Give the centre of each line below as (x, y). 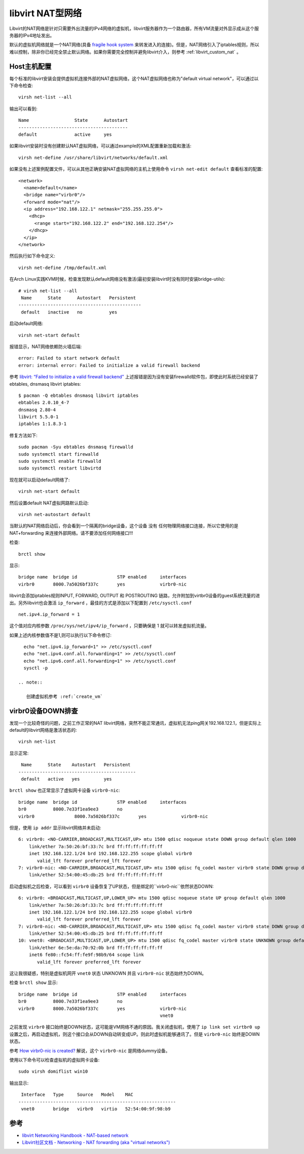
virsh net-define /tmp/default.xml (63, 267)
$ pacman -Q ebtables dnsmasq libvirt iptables (79, 395)
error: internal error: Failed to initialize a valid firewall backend (109, 365)
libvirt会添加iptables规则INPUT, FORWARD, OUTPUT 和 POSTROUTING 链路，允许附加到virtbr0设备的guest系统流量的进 (135, 596)
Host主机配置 (30, 66)
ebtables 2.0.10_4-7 (44, 403)
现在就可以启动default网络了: (40, 480)
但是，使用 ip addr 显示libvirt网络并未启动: (55, 828)
